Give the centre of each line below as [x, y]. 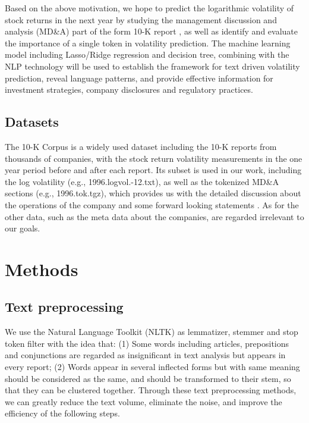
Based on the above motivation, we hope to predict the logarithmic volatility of [149, 8]
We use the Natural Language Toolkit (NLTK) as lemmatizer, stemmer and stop [152, 332]
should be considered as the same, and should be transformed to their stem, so [148, 378]
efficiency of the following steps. [62, 413]
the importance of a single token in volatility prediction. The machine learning [148, 43]
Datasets [32, 122]
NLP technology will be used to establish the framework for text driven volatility [152, 66]
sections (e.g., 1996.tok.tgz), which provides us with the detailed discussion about [153, 193]
